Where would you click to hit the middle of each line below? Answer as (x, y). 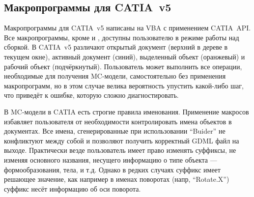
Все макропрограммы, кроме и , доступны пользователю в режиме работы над (122, 37)
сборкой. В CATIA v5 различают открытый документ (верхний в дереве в (116, 47)
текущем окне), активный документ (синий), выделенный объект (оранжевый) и (125, 56)
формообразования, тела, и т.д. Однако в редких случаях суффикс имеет (112, 169)
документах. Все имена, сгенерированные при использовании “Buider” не (115, 131)
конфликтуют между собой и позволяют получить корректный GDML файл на (122, 140)
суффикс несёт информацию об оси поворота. (72, 188)
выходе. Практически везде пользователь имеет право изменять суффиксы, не (120, 150)
